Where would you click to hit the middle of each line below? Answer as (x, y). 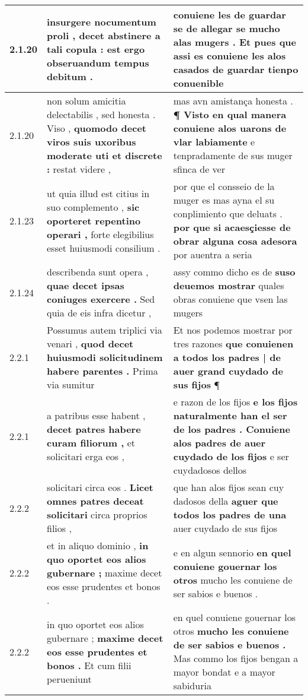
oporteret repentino (94, 220)
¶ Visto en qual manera (230, 114)
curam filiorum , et (91, 443)
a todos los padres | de (227, 357)
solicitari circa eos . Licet (100, 487)
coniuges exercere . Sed (101, 299)
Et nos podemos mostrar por (233, 330)
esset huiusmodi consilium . (104, 248)
